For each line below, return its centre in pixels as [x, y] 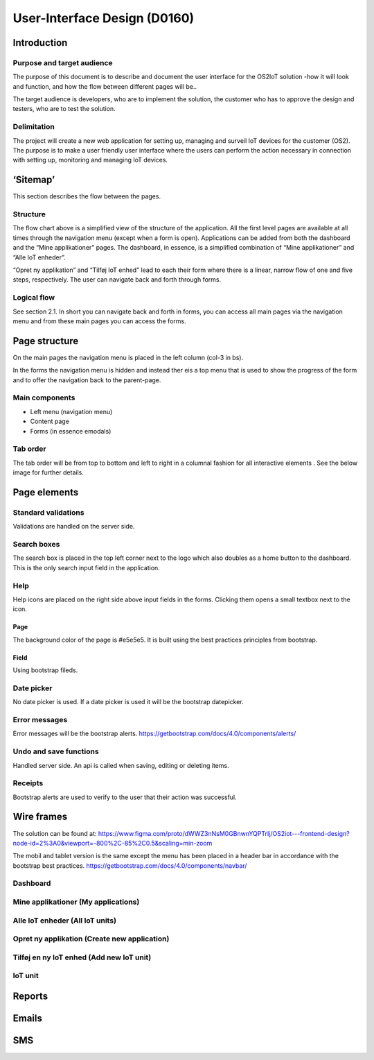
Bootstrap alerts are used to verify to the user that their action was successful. [125, 797]
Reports [30, 996]
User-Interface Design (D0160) [104, 18]
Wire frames [40, 817]
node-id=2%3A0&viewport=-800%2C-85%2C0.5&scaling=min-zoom [113, 843]
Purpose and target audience [63, 62]
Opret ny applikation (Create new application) [91, 939]
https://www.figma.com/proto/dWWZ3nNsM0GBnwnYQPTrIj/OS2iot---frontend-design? [224, 833]
